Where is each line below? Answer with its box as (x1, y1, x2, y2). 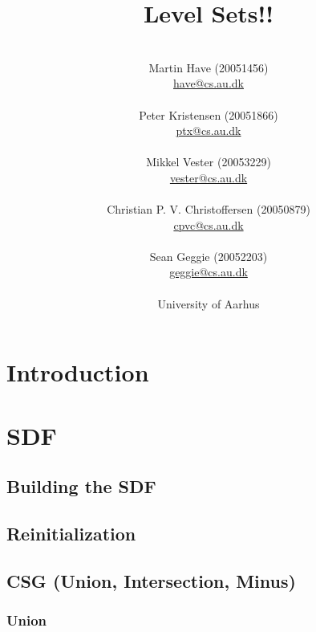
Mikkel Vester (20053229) (146, 153, 271, 170)
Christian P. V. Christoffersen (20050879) (107, 201, 310, 218)
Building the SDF (6, 474, 156, 499)
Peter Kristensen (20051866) (139, 106, 278, 123)
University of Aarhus (157, 295, 260, 312)
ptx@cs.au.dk (176, 122, 241, 139)
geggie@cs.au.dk (169, 263, 248, 280)
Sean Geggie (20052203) (149, 247, 268, 264)
